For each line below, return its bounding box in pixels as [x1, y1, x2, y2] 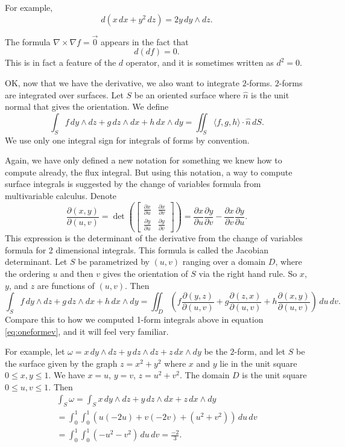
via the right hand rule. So [198, 267, 297, 279]
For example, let [5, 345, 65, 358]
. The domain [180, 369, 230, 381]
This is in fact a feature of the [5, 56, 116, 69]
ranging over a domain [182, 255, 266, 268]
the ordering [5, 267, 50, 279]
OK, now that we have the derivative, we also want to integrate [5, 77, 239, 89]
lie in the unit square [220, 357, 297, 369]
